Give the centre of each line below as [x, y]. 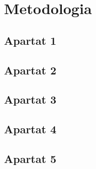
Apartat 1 [30, 40]
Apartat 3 [30, 99]
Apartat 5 [30, 158]
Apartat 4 [30, 129]
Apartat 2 [30, 70]
